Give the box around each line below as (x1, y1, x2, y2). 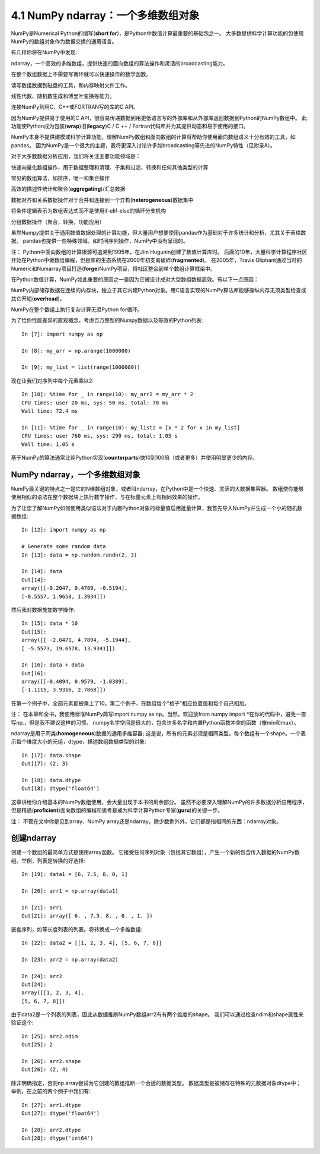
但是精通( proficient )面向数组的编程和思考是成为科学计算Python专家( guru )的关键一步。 (11, 807, 223, 814)
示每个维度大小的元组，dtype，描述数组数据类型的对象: (11, 738, 146, 745)
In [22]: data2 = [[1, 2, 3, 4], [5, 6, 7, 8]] (21, 939, 162, 946)
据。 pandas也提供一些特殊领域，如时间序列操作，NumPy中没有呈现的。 (11, 238, 189, 245)
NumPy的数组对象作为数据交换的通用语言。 (11, 37, 117, 45)
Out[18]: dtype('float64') (21, 785, 100, 792)
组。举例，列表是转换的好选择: (11, 857, 86, 864)
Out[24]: (21, 981, 47, 988)
